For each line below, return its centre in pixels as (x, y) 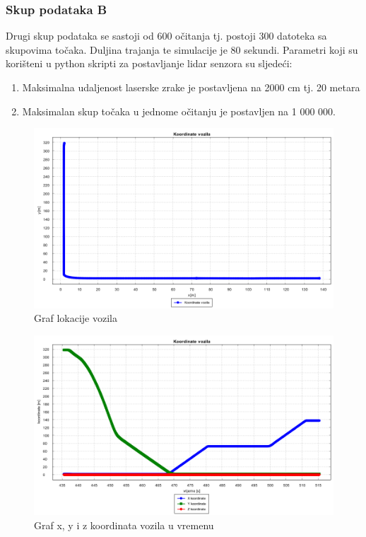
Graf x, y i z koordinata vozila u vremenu (124, 525)
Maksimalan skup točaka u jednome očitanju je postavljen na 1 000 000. (179, 111)
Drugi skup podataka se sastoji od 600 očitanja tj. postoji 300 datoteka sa (166, 36)
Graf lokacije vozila (76, 318)
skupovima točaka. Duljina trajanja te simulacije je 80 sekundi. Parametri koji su (182, 49)
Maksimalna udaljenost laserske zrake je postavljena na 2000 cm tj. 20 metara (191, 87)
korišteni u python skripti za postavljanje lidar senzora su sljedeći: (149, 63)
